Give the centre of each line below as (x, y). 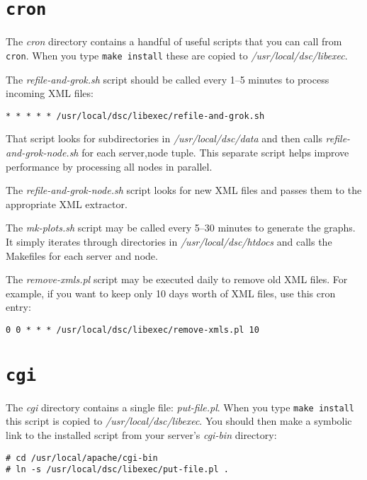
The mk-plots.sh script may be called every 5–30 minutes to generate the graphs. (181, 228)
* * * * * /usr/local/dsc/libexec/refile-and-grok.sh (135, 116)
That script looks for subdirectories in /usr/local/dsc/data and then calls (164, 138)
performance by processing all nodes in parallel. (109, 166)
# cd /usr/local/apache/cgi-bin (82, 458)
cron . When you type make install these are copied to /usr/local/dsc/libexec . (177, 55)
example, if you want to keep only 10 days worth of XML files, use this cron (171, 293)
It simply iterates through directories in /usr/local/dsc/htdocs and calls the (169, 241)
